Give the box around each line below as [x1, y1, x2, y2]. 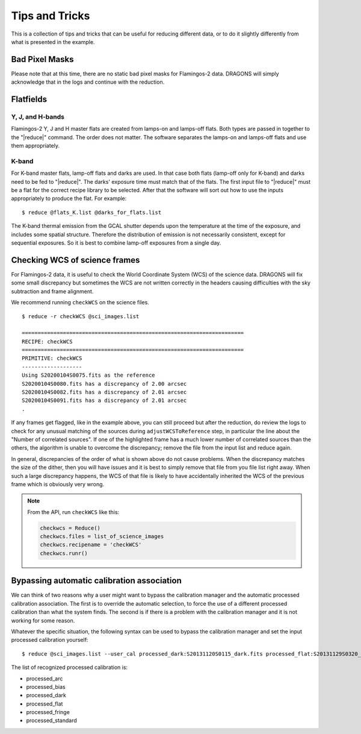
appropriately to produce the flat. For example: [11, 195, 127, 202]
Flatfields [11, 94, 48, 105]
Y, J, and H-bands [11, 113, 64, 121]
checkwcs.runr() [40, 550, 88, 557]
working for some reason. [11, 616, 75, 624]
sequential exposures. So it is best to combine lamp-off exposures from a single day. [11, 239, 221, 246]
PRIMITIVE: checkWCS [22, 355, 82, 362]
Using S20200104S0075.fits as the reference [22, 372, 156, 379]
